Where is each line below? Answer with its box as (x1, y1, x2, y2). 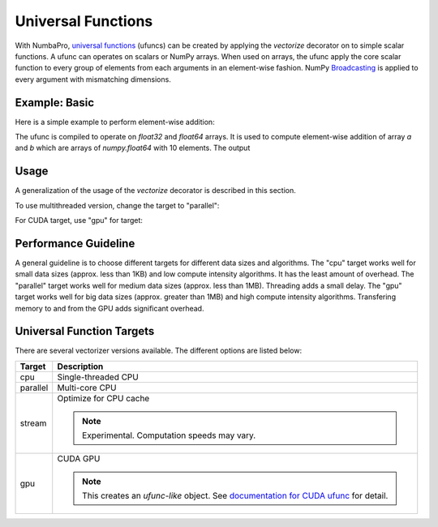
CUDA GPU (57, 452, 101, 464)
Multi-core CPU (57, 382, 117, 393)
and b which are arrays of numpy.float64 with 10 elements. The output (15, 143, 251, 153)
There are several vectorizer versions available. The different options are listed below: (15, 345, 303, 356)
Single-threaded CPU (57, 371, 140, 383)
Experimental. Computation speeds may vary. (82, 430, 256, 441)
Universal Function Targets (15, 324, 155, 338)
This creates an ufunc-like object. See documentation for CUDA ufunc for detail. (82, 490, 389, 501)
